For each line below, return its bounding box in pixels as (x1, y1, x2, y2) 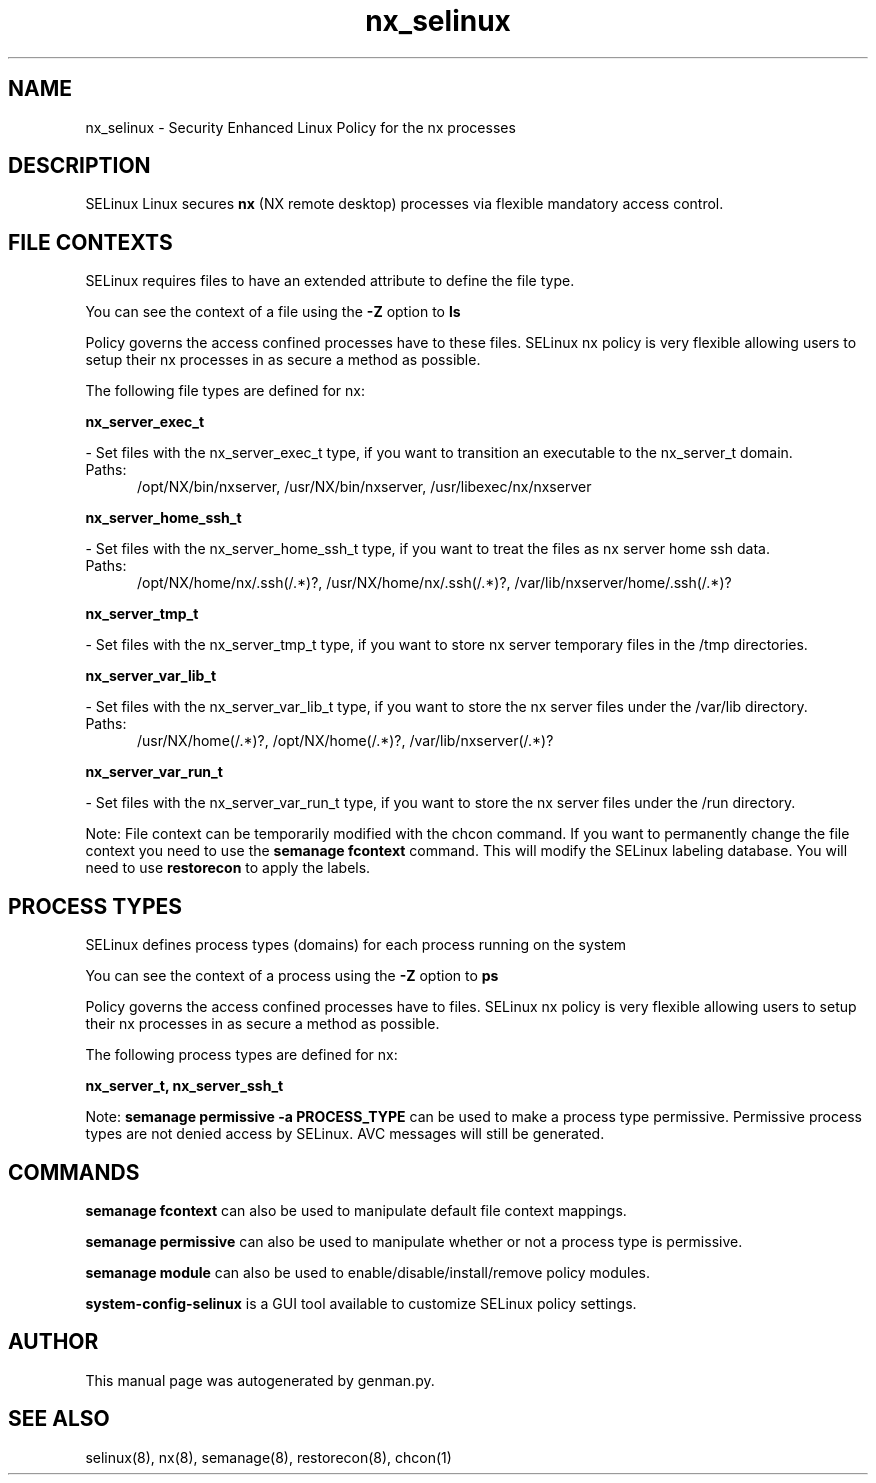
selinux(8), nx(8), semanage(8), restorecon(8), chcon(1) (85, 1448, 452, 1466)
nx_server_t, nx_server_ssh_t (85, 1077, 284, 1095)
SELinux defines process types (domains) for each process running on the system (85, 936, 627, 954)
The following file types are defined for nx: (85, 382, 365, 400)
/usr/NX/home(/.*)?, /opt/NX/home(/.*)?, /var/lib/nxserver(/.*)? (137, 732, 554, 750)
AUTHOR (8, 1329, 99, 1355)
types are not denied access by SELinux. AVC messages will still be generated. (85, 1125, 605, 1143)
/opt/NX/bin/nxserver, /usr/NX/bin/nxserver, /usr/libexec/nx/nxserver (137, 478, 592, 496)
